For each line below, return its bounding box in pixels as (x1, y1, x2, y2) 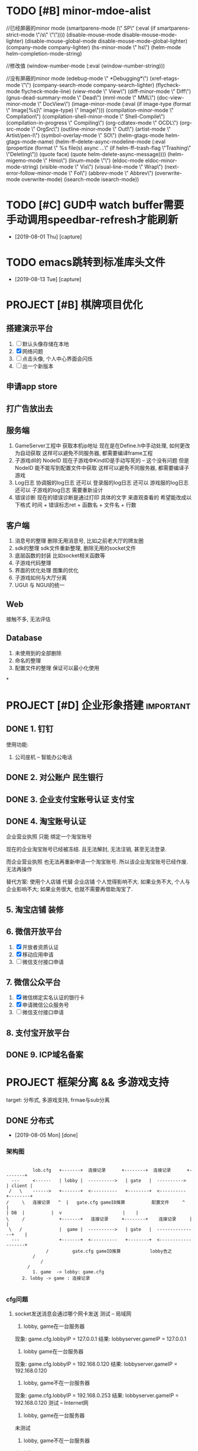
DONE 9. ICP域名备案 (6, 1050, 84, 1060)
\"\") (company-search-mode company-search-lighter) (21, 81, 155, 88)
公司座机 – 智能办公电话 (14, 753, 73, 760)
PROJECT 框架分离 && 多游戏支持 (6, 1076, 170, 1089)
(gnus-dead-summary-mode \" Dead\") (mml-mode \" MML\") (6, 93, 156, 101)
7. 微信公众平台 (6, 978, 61, 988)
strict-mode (6, 31, 35, 38)
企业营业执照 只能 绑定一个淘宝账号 (6, 833, 92, 840)
